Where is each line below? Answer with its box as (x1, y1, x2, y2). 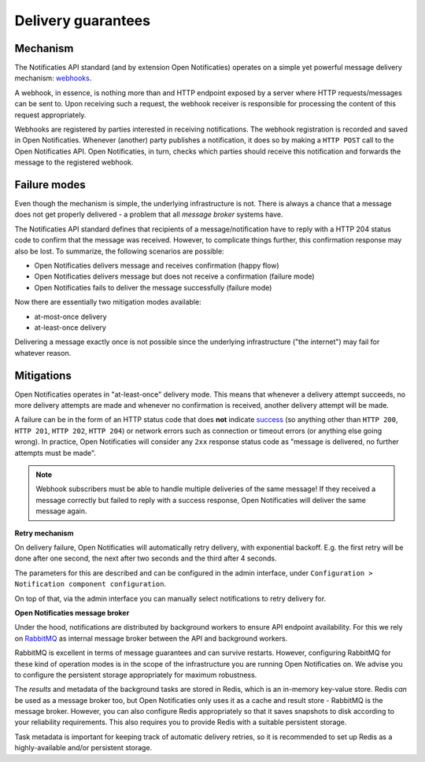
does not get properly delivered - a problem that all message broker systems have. (14, 209, 283, 220)
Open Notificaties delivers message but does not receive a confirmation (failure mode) (34, 272, 315, 281)
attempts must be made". (14, 448, 96, 457)
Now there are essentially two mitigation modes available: (14, 298, 201, 307)
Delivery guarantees (14, 12, 151, 29)
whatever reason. (14, 348, 72, 357)
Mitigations (14, 368, 72, 382)
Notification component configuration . (14, 579, 167, 589)
